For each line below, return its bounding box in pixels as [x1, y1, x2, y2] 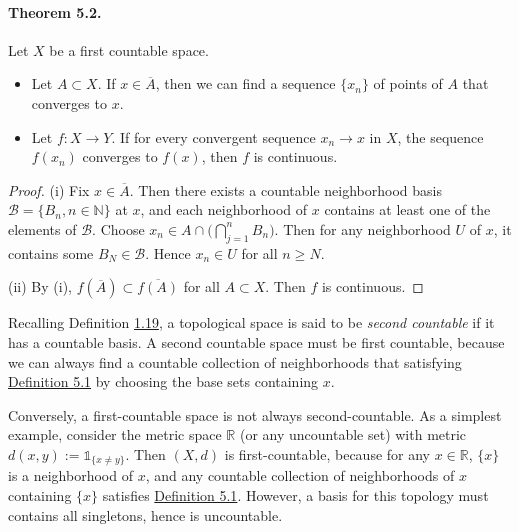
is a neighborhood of [8, 465, 133, 486]
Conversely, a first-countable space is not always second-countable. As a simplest [8, 404, 502, 425]
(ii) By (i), [8, 276, 72, 297]
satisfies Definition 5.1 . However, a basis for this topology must [102, 484, 489, 505]
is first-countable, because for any [224, 443, 430, 464]
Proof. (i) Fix [8, 179, 90, 200]
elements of [8, 218, 77, 239]
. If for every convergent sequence [111, 126, 316, 147]
